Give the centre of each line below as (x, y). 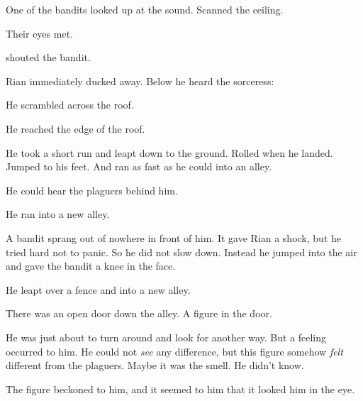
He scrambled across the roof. (70, 105)
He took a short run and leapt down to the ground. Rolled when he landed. (169, 152)
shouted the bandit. (48, 57)
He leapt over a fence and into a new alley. (98, 289)
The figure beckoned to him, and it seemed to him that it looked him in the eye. (180, 389)
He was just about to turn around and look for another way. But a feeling (166, 337)
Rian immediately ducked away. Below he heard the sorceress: (140, 81)
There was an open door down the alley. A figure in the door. (139, 313)
